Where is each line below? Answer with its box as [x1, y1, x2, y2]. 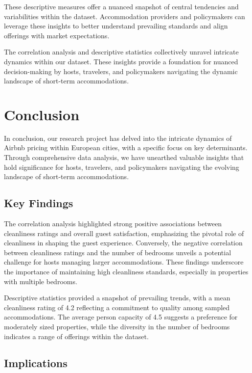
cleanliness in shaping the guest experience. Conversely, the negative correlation [4, 238, 243, 248]
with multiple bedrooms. [4, 276, 77, 286]
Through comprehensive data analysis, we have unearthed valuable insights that [4, 152, 244, 162]
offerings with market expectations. [4, 30, 110, 40]
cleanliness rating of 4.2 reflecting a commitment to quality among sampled [4, 302, 230, 312]
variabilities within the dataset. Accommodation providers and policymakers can [4, 11, 245, 21]
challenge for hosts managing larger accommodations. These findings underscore [4, 257, 244, 267]
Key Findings [4, 195, 73, 211]
